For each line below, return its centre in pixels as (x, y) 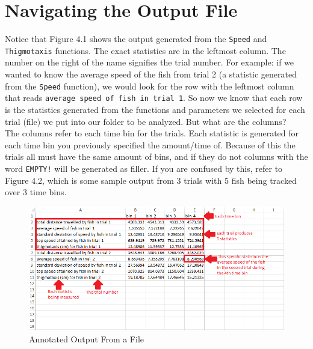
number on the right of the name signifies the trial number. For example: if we (150, 62)
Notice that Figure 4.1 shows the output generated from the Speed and (136, 39)
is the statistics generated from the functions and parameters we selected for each (155, 109)
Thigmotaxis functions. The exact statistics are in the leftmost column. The (145, 50)
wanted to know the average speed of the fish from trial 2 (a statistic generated (151, 74)
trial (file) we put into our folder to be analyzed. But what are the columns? (146, 121)
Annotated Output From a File (87, 338)
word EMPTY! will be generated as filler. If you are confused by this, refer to (144, 168)
